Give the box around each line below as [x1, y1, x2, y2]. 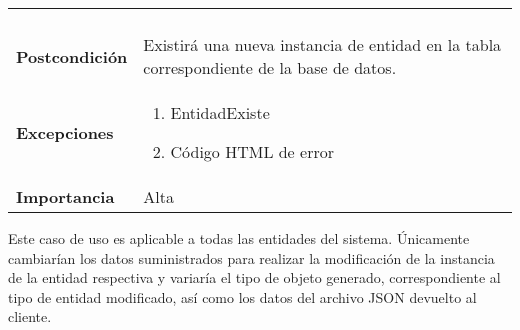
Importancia [16, 185, 115, 208]
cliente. [8, 306, 52, 327]
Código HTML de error [170, 140, 334, 163]
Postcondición [16, 44, 128, 68]
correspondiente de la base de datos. [143, 56, 397, 79]
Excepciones [16, 120, 114, 144]
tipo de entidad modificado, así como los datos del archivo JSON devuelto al [8, 286, 477, 307]
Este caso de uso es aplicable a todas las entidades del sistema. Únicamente [8, 228, 470, 248]
